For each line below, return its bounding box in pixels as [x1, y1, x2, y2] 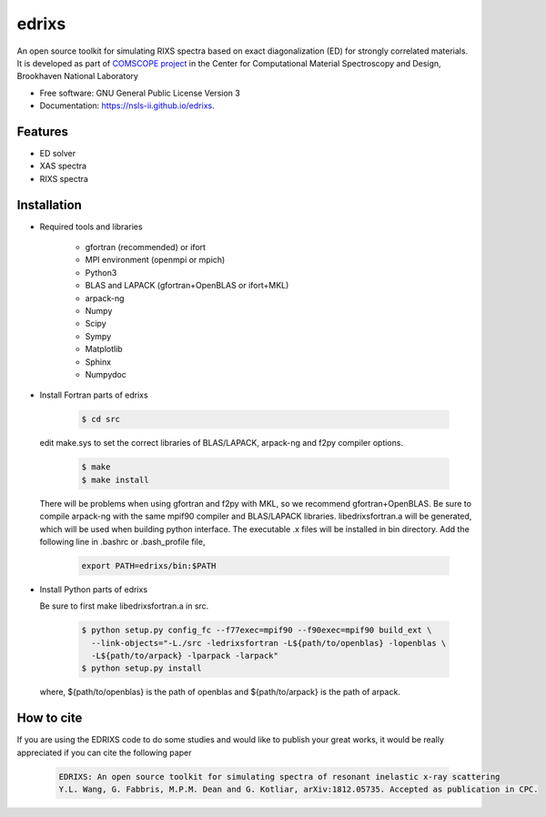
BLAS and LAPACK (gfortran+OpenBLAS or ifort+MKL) [85, 280, 289, 291]
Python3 [85, 267, 117, 277]
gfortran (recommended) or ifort [85, 242, 207, 253]
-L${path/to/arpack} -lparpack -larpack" [91, 651, 279, 661]
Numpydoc [85, 369, 126, 379]
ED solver [39, 148, 76, 159]
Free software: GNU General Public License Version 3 [39, 87, 240, 98]
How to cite [16, 711, 83, 726]
